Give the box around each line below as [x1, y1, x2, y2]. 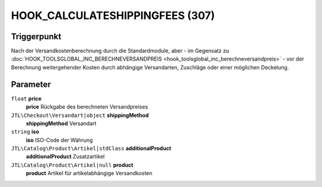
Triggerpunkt [11, 31, 62, 42]
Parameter [11, 79, 51, 89]
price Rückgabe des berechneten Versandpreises [26, 103, 148, 110]
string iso [11, 128, 39, 135]
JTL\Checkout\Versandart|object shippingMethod [11, 112, 149, 119]
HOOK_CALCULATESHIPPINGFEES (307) [11, 9, 215, 22]
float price [11, 95, 42, 102]
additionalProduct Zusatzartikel [26, 153, 105, 160]
